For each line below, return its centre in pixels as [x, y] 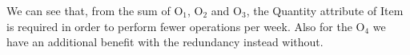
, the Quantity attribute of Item [325, 10]
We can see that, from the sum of [88, 10]
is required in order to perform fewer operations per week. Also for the [179, 26]
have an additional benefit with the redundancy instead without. [165, 42]
